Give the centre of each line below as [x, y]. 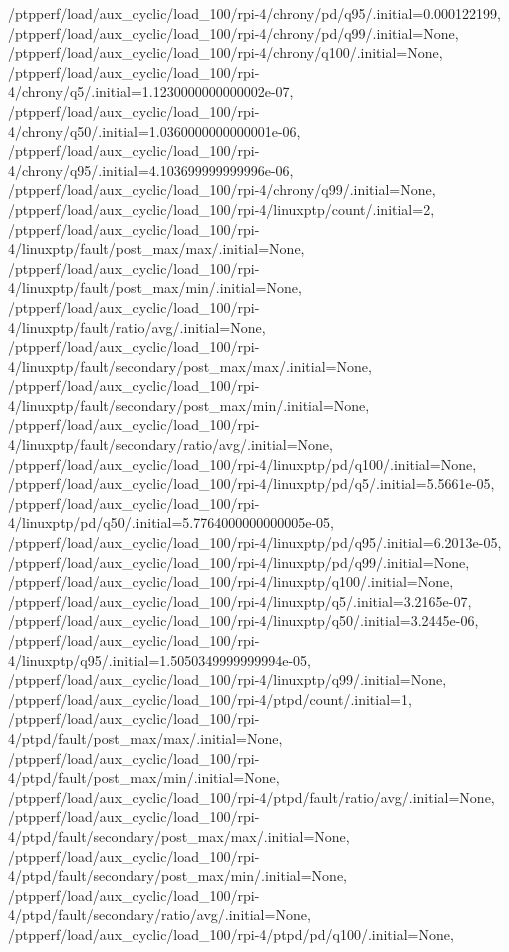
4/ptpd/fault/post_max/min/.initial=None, [144, 777]
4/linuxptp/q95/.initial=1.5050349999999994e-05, [160, 659]
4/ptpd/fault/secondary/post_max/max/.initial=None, [179, 835]
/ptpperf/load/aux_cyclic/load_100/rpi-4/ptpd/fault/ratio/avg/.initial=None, [251, 796]
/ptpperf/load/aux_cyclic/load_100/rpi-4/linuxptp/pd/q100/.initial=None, [242, 463]
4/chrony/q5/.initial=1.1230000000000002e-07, [151, 91]
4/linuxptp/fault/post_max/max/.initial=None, [156, 248]
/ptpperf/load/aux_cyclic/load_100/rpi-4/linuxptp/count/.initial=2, [221, 208]
